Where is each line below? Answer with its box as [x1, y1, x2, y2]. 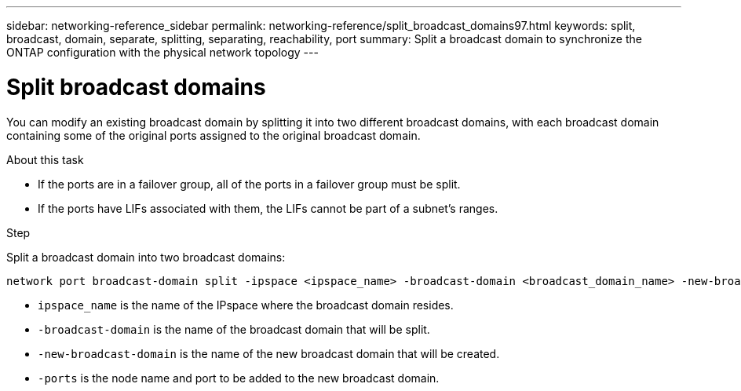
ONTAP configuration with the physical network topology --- [6, 46, 319, 59]
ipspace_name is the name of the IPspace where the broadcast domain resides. [38, 298, 454, 312]
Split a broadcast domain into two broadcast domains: [6, 250, 286, 264]
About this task [6, 152, 84, 166]
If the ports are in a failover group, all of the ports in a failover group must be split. [38, 177, 461, 191]
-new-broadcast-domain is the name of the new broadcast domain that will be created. [38, 346, 500, 360]
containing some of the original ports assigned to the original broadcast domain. [6, 128, 421, 142]
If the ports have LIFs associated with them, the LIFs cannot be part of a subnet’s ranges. [38, 201, 498, 215]
